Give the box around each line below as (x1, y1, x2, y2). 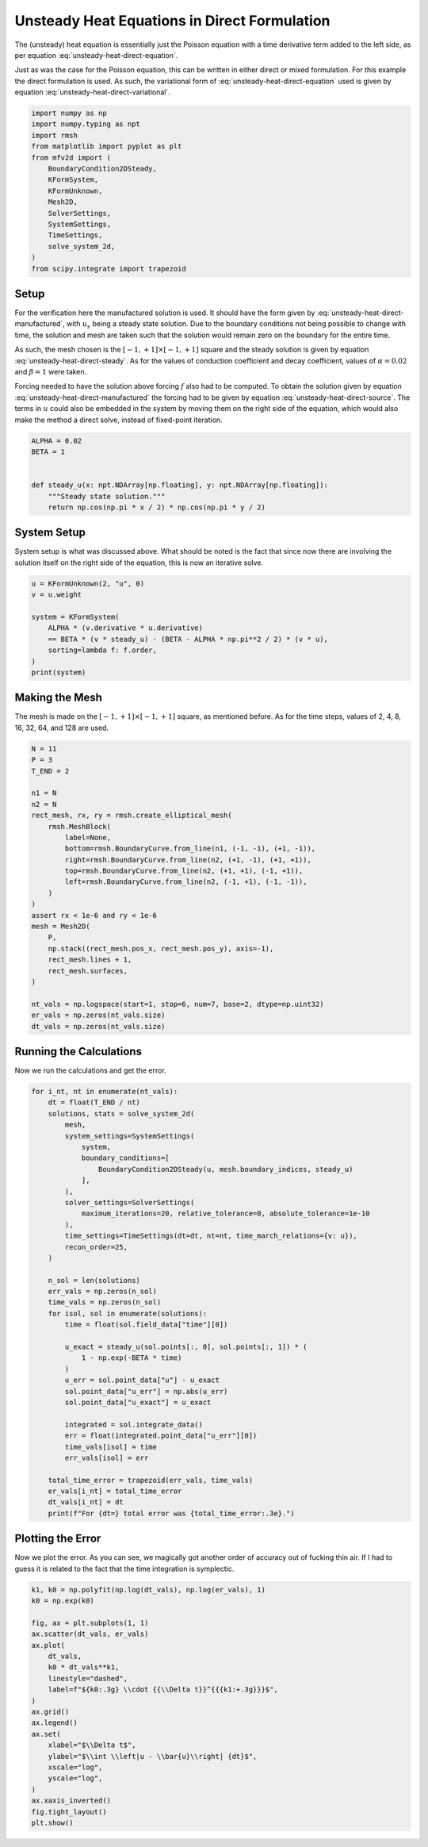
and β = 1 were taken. (14, 367, 87, 377)
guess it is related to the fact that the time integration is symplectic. (14, 1564, 235, 1573)
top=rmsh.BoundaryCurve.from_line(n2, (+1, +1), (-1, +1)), (64, 866, 304, 876)
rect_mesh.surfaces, (48, 966, 128, 975)
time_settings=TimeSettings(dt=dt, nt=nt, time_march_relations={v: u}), (64, 1231, 358, 1241)
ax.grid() (31, 1707, 70, 1717)
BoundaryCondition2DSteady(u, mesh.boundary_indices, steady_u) (97, 1165, 353, 1173)
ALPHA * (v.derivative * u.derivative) (48, 624, 204, 632)
